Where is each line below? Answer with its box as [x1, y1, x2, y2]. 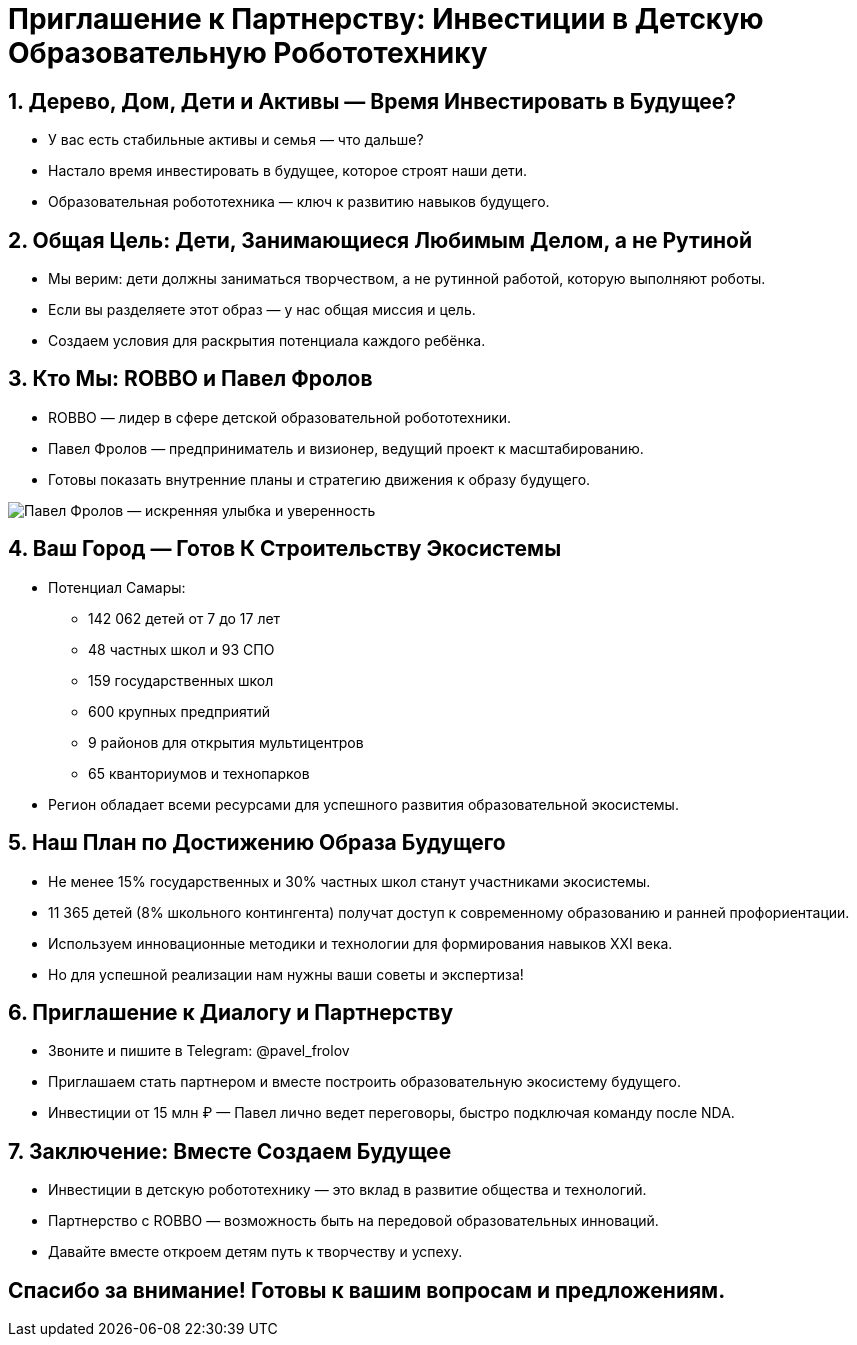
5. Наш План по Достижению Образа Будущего [8, 830, 506, 856]
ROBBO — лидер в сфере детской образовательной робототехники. [48, 408, 512, 426]
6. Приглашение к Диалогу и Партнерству [8, 999, 454, 1025]
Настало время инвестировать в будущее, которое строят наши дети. [48, 162, 528, 180]
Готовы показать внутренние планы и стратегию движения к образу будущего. [48, 470, 591, 488]
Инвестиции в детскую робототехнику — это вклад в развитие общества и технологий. [48, 1181, 647, 1199]
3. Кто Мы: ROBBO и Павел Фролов [8, 366, 373, 392]
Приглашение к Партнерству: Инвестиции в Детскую [8, 2, 764, 36]
